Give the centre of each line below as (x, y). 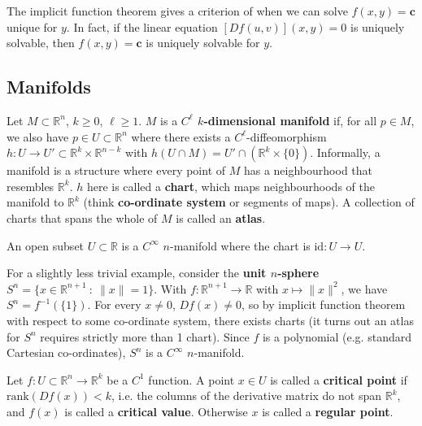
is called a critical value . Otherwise (156, 411)
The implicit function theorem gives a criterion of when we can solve (177, 11)
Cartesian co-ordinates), (66, 352)
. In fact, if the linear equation (142, 26)
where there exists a (181, 136)
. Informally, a (345, 152)
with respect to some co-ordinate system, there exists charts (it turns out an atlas (210, 320)
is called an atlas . (221, 217)
